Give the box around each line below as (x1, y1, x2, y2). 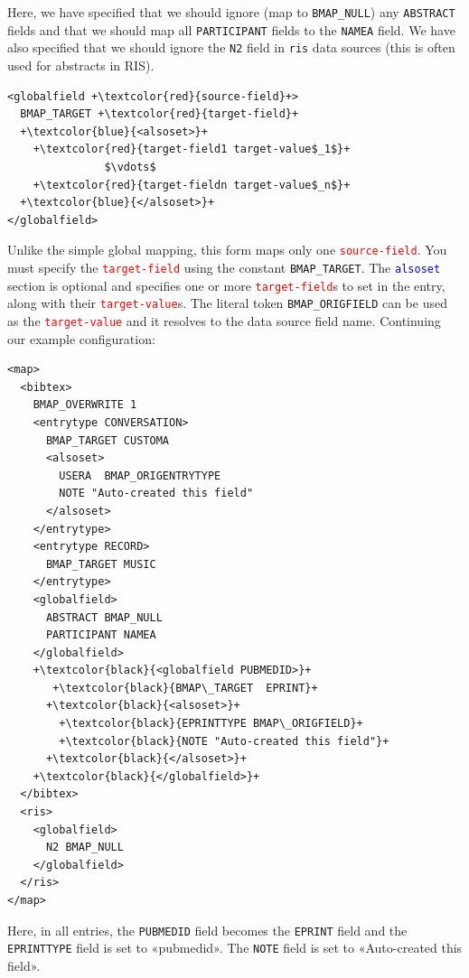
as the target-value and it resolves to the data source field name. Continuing (7, 311, 441, 330)
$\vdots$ (104, 160, 156, 173)
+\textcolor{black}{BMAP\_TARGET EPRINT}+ (52, 681, 318, 694)
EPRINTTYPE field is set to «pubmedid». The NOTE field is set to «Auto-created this (7, 938, 463, 957)
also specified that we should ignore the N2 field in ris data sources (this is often (7, 38, 455, 57)
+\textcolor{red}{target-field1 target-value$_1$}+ (33, 143, 351, 156)
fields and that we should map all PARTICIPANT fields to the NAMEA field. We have (7, 20, 455, 39)
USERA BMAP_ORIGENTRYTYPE (59, 469, 221, 482)
